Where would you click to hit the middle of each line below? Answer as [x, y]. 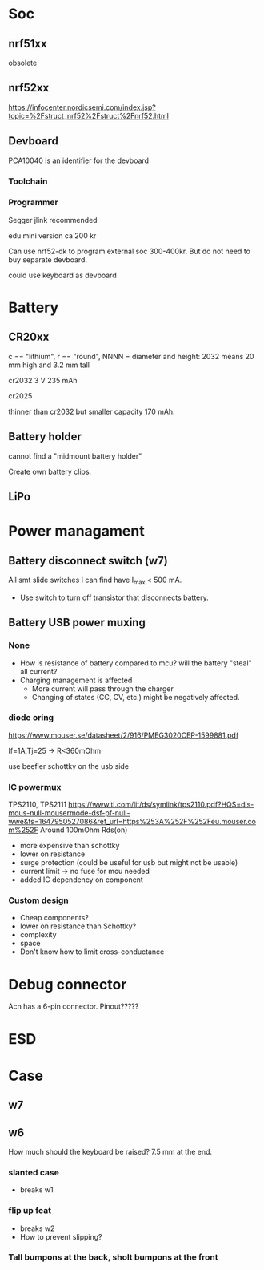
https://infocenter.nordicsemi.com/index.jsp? [82, 107]
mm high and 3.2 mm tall [49, 365]
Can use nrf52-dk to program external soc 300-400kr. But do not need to [129, 251]
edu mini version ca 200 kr [52, 235]
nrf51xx [28, 44]
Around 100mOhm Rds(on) [84, 830]
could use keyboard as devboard [63, 275]
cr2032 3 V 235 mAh [43, 380]
